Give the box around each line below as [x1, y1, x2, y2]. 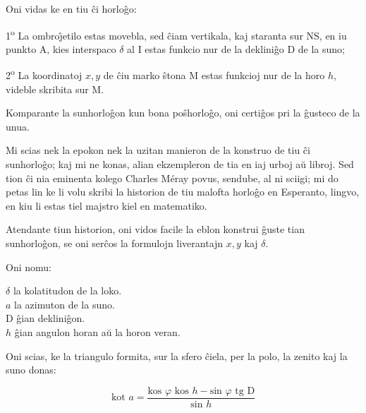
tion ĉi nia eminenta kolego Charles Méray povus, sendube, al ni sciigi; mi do [6, 170, 338, 185]
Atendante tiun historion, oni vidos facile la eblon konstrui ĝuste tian [6, 222, 305, 237]
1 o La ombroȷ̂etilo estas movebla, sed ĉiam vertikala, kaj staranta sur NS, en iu [6, 25, 347, 42]
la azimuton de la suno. [14, 297, 115, 311]
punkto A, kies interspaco [6, 41, 116, 56]
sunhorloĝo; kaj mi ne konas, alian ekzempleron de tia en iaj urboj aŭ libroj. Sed [6, 157, 354, 172]
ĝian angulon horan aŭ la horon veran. [14, 325, 181, 339]
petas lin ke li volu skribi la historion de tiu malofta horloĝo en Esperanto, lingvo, [6, 184, 360, 199]
